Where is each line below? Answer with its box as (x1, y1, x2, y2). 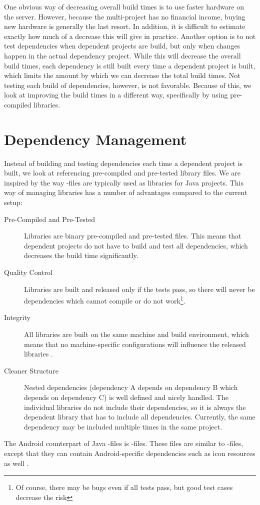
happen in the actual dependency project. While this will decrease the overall (4, 50, 241, 60)
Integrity (4, 312, 30, 322)
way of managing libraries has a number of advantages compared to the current (4, 187, 247, 197)
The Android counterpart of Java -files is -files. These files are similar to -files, (4, 438, 243, 448)
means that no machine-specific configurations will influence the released (24, 338, 246, 349)
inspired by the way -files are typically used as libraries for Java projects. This (4, 177, 243, 187)
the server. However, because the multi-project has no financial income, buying (4, 11, 245, 21)
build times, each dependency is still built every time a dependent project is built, (4, 60, 255, 70)
